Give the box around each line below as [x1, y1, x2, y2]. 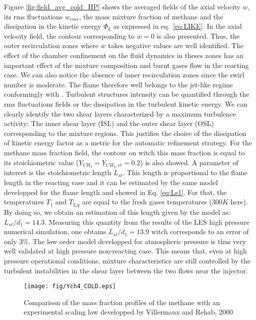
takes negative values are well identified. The [108, 40, 244, 51]
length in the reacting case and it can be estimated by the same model [4, 177, 218, 187]
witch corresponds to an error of [151, 226, 249, 237]
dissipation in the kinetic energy [4, 21, 102, 31]
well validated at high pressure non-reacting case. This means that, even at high [4, 246, 247, 256]
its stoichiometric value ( [4, 157, 79, 167]
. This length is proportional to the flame [122, 167, 248, 178]
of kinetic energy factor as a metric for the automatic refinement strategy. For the [4, 137, 252, 148]
